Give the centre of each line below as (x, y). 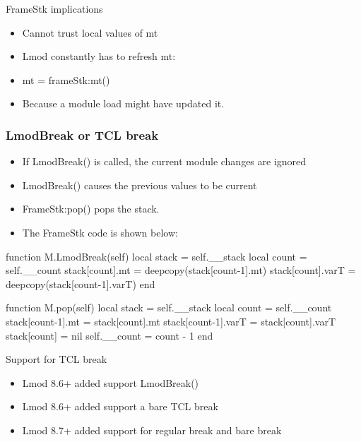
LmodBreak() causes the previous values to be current (140, 185)
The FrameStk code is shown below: (100, 232)
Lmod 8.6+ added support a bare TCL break (120, 406)
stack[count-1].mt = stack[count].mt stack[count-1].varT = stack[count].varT (171, 321)
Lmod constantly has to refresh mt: (99, 56)
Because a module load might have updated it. (123, 103)
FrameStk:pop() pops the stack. (91, 209)
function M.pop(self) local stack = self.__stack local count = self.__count (169, 307)
